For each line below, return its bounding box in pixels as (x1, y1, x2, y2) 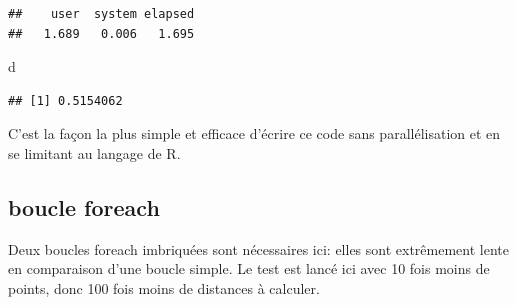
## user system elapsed (8, 7, 195, 21)
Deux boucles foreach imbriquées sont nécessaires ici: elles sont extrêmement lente (8, 238, 509, 259)
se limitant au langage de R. (8, 142, 181, 163)
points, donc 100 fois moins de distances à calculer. (8, 277, 320, 298)
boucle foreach (8, 191, 160, 222)
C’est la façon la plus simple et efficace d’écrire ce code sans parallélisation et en (8, 123, 501, 144)
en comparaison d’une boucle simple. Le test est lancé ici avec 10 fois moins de (8, 258, 490, 279)
